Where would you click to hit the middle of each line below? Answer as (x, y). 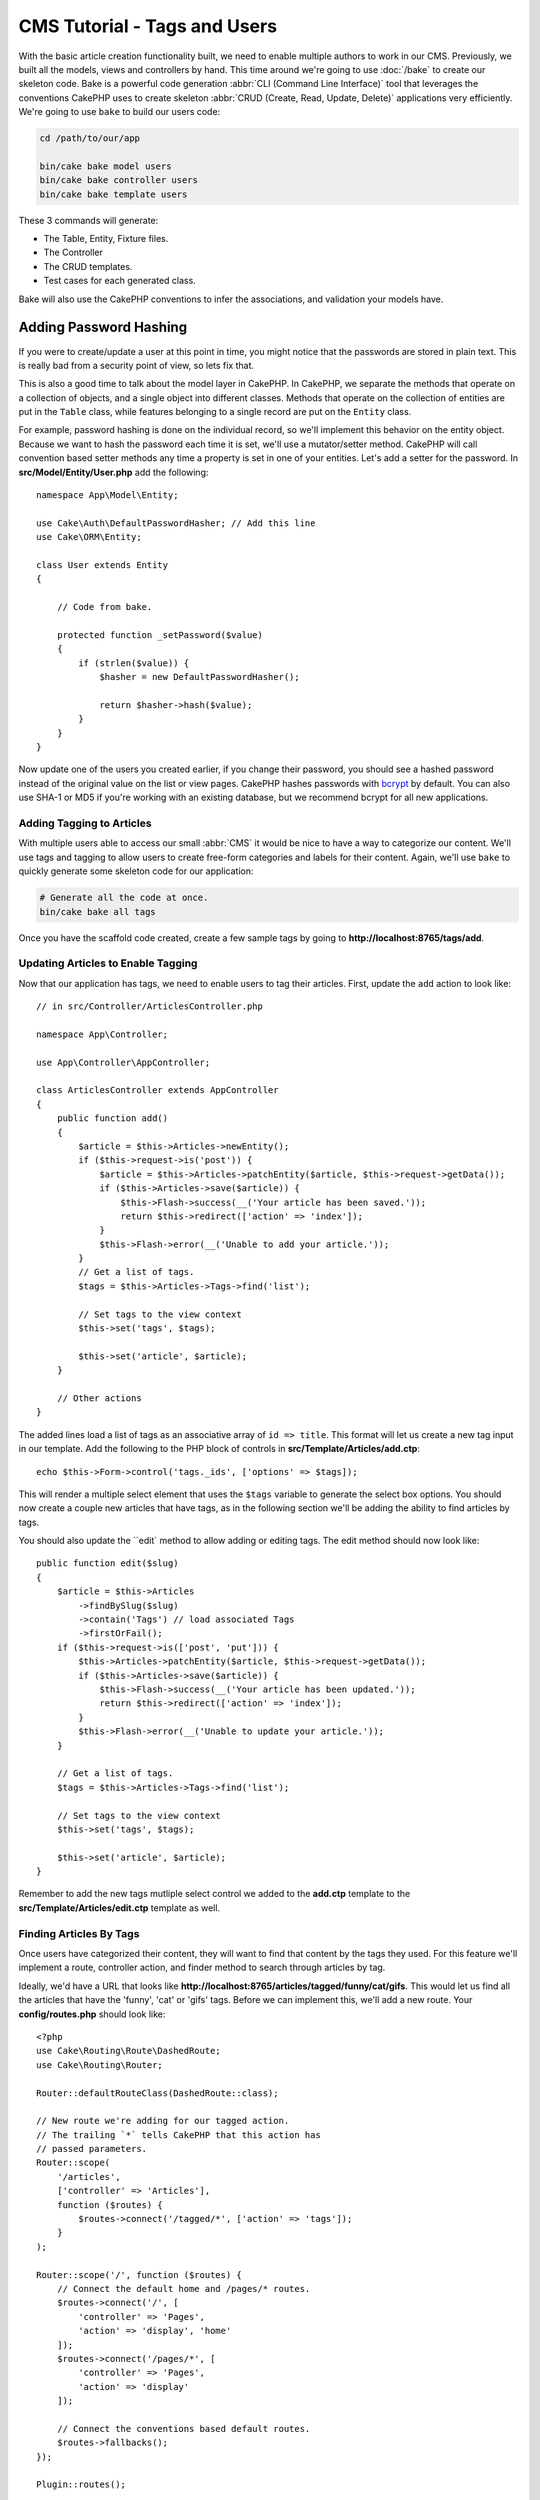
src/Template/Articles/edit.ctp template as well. (119, 1907)
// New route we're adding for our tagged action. (163, 2121)
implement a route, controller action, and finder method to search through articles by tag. (202, 1967)
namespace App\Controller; (102, 1034)
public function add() (112, 1118)
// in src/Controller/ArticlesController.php (150, 1006)
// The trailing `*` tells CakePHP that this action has (179, 2134)
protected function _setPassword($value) (160, 634)
